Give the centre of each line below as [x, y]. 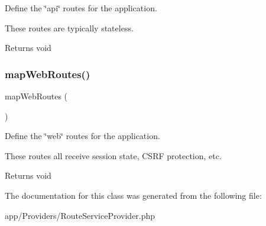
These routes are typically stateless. [69, 28]
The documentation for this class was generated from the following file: [133, 195]
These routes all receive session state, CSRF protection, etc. [113, 155]
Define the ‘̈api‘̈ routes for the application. [81, 8]
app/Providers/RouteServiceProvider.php [80, 215]
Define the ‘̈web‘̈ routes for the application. [82, 136]
